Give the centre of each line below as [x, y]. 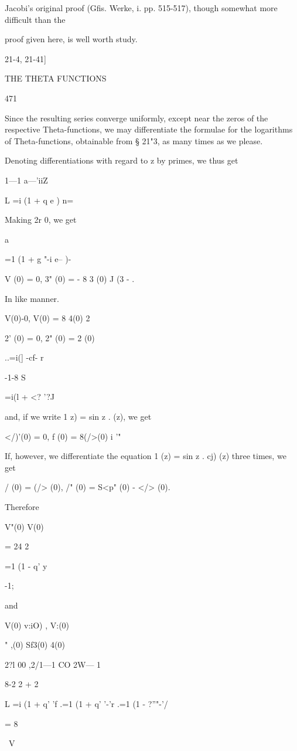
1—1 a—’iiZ [26, 180]
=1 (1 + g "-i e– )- [38, 259]
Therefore [22, 507]
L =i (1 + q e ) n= [39, 200]
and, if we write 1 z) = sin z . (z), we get [78, 417]
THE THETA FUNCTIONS [56, 78]
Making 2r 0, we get [41, 220]
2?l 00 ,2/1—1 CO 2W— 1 [53, 664]
